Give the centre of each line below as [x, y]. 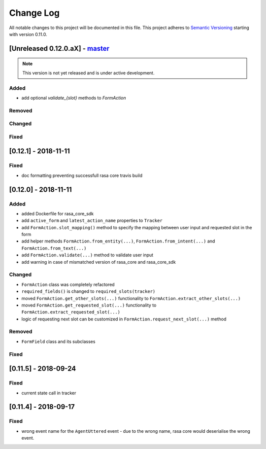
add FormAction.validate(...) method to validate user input [87, 255]
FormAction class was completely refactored [68, 284]
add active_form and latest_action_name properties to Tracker [92, 221]
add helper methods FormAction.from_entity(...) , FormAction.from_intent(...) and [118, 241]
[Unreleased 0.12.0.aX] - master [59, 49]
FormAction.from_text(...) [54, 248]
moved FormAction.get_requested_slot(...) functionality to [89, 305]
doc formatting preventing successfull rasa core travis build [82, 175]
